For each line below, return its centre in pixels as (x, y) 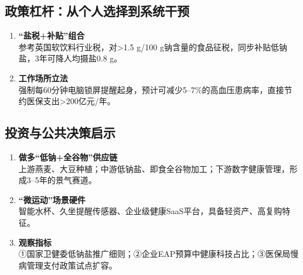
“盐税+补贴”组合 (52, 35)
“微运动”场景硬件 (52, 199)
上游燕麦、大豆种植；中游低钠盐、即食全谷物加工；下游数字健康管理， (154, 168)
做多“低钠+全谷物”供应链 (68, 157)
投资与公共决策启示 (60, 133)
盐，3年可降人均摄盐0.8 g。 (70, 58)
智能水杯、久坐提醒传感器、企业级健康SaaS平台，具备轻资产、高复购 (150, 211)
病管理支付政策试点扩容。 (68, 265)
